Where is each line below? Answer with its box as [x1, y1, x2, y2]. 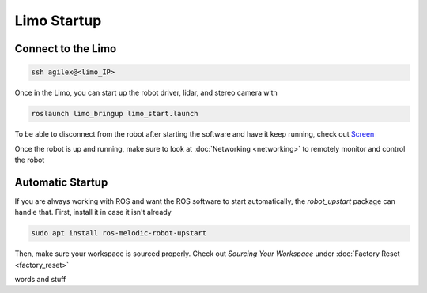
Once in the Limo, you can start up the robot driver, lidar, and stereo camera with [14, 88, 278, 98]
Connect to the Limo [14, 42, 117, 55]
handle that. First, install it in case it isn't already [14, 208, 172, 217]
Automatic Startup [14, 175, 108, 189]
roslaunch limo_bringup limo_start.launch [31, 109, 198, 118]
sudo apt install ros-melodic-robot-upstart [31, 229, 207, 238]
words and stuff [14, 274, 66, 284]
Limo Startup [14, 12, 102, 29]
